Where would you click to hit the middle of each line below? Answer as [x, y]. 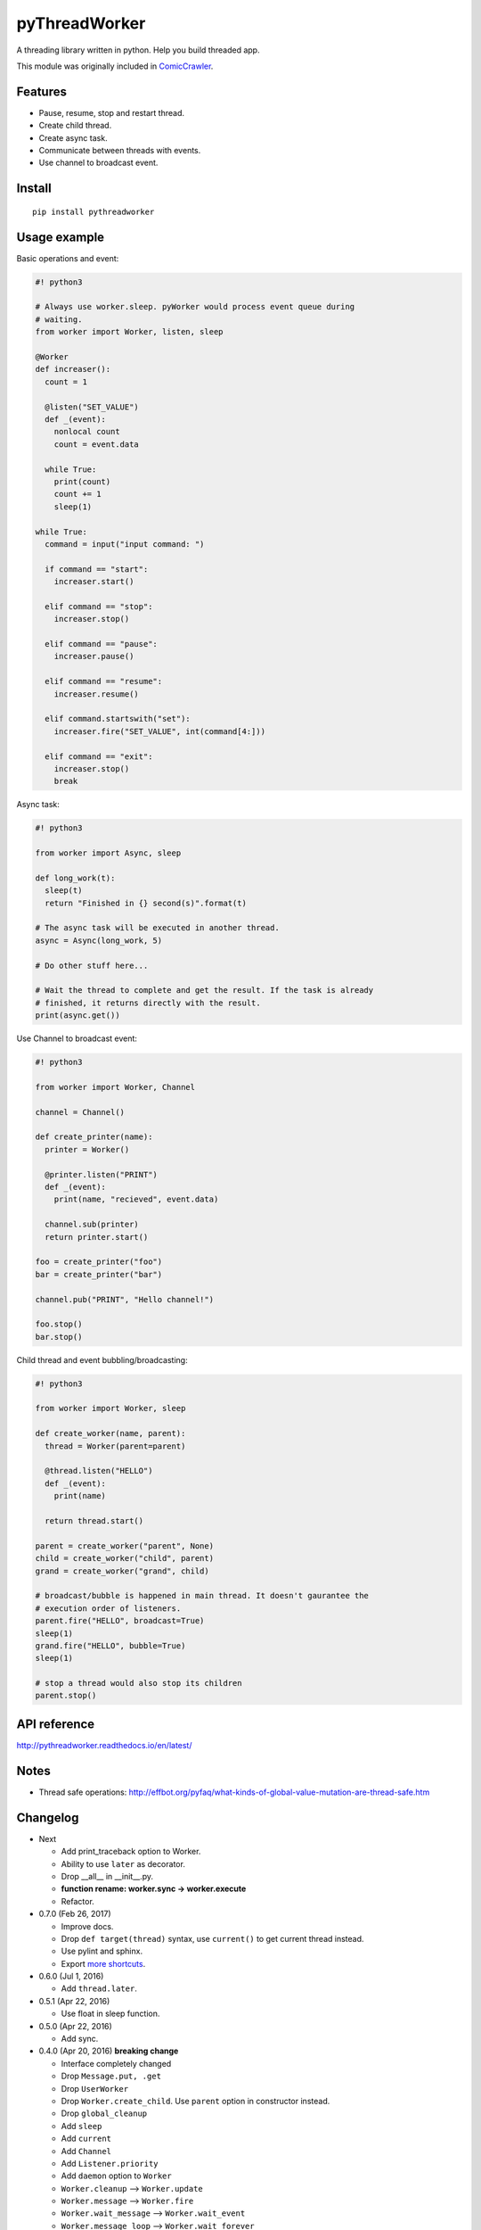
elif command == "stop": [99, 606]
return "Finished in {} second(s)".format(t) [146, 903]
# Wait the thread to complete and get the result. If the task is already [204, 991]
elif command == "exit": [99, 756]
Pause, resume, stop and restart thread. [112, 112]
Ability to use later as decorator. [123, 1863]
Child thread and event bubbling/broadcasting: [102, 1359]
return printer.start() [97, 1237]
